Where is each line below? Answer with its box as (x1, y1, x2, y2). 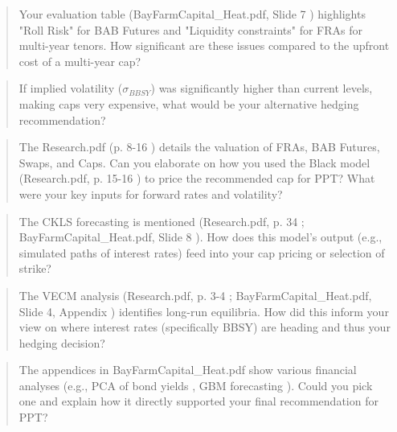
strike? (18, 260, 51, 277)
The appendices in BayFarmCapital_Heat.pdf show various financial (18, 361, 357, 378)
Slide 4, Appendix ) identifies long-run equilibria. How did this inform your (18, 302, 389, 319)
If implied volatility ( (18, 80, 123, 97)
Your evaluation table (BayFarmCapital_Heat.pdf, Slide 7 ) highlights (18, 6, 366, 22)
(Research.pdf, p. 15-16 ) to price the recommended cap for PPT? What (18, 170, 375, 187)
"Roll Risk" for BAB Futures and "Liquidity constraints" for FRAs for (18, 21, 362, 38)
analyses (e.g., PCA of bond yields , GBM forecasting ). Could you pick (18, 376, 373, 393)
